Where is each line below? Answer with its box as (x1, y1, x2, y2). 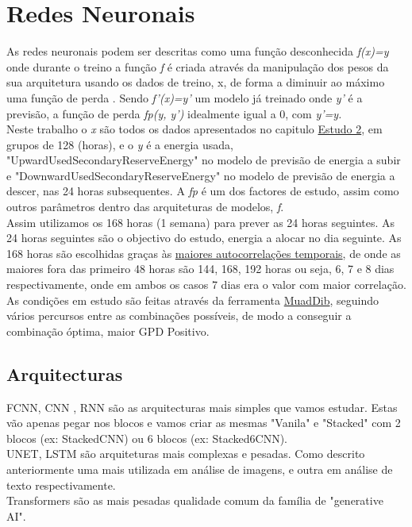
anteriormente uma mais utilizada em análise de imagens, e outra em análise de (6, 460, 393, 477)
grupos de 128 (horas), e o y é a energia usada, (6, 136, 233, 152)
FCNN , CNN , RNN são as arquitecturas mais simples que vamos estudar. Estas (6, 398, 398, 415)
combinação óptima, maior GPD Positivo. (6, 322, 210, 339)
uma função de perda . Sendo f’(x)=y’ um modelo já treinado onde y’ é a (6, 89, 363, 106)
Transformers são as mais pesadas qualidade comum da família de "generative (6, 492, 383, 509)
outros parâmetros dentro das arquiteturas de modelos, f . (6, 198, 284, 215)
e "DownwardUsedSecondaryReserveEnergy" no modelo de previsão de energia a (6, 167, 395, 183)
